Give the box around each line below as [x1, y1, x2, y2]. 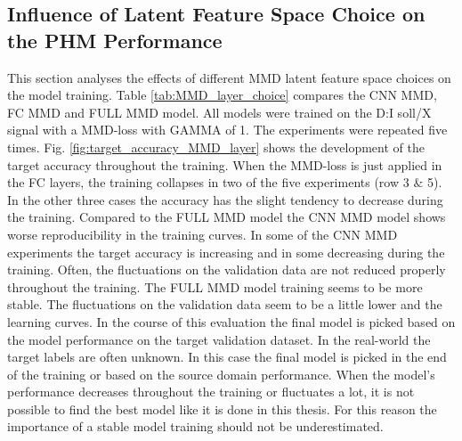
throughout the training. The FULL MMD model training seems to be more [7, 277, 423, 296]
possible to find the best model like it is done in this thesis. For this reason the [7, 399, 437, 418]
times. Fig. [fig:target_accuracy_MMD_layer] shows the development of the [7, 137, 425, 156]
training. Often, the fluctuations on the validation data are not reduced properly [7, 260, 446, 279]
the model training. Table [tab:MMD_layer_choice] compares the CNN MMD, [7, 86, 437, 104]
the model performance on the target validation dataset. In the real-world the [7, 330, 431, 348]
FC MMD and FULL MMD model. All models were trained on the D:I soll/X [7, 102, 432, 121]
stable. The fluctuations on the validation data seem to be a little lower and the [7, 295, 442, 314]
